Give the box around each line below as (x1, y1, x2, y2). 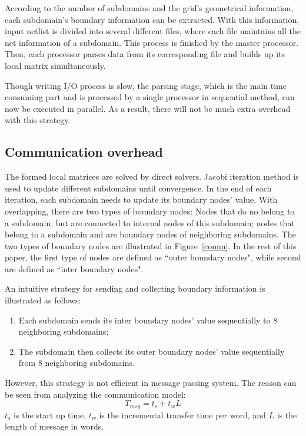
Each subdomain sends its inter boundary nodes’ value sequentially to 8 (18, 313, 278, 326)
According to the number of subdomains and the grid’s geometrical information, (5, 2, 294, 14)
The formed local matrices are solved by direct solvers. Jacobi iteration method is (5, 170, 299, 183)
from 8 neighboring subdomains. (18, 356, 135, 369)
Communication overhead (5, 143, 163, 161)
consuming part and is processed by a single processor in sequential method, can (5, 91, 295, 103)
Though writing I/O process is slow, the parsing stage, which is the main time (5, 79, 287, 91)
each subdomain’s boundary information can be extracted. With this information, (5, 13, 300, 25)
